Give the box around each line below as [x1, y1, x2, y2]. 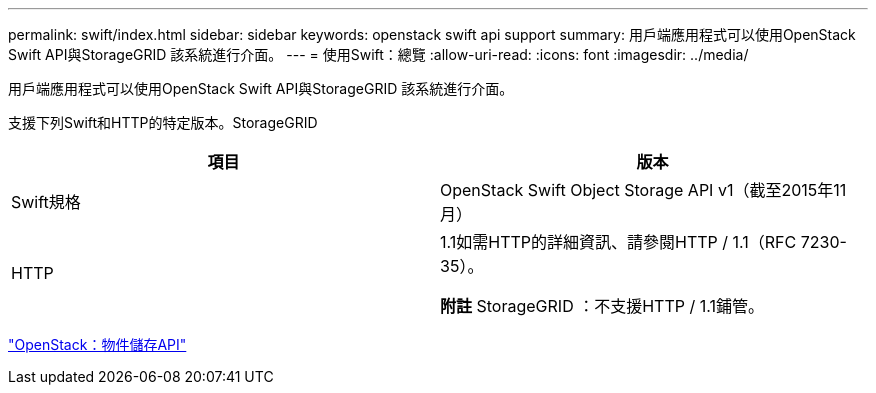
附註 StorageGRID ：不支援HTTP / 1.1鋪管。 [440, 296, 764, 316]
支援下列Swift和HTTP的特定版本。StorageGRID [8, 114, 318, 131]
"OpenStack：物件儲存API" [8, 336, 187, 353]
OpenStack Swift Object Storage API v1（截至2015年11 [440, 180, 847, 200]
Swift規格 [11, 192, 81, 212]
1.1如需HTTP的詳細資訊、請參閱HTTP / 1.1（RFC [440, 232, 797, 252]
